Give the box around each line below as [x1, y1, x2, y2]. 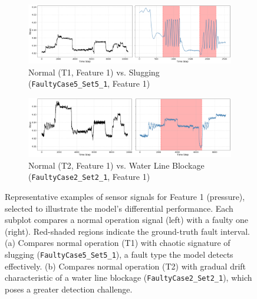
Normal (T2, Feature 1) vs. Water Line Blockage [28, 159, 205, 171]
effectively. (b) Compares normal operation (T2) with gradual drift [5, 259, 246, 272]
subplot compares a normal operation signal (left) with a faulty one [5, 213, 248, 226]
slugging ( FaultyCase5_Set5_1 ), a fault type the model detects [5, 248, 233, 260]
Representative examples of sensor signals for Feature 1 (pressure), [5, 190, 245, 202]
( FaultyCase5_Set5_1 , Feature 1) [28, 77, 150, 90]
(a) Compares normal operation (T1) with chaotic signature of [5, 236, 230, 249]
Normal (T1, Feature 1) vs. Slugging [28, 65, 160, 78]
